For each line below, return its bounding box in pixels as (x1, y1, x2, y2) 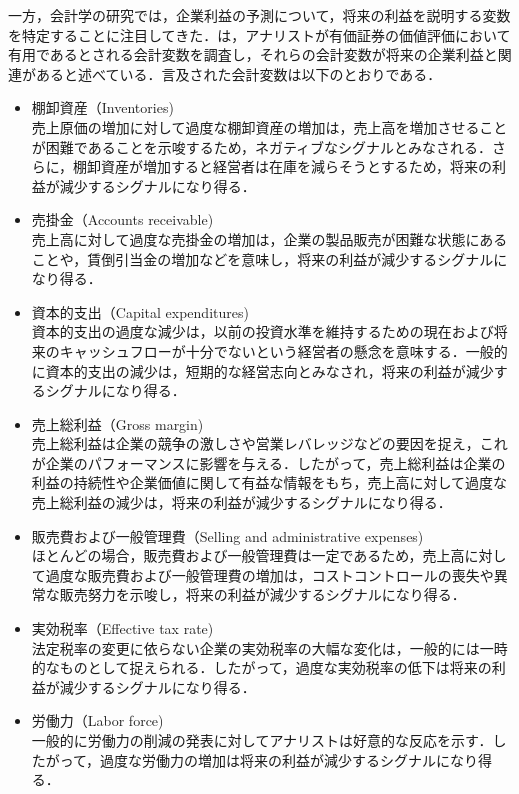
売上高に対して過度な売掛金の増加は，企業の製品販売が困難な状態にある (31, 228, 508, 249)
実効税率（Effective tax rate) (31, 618, 214, 639)
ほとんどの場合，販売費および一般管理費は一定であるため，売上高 (31, 545, 465, 566)
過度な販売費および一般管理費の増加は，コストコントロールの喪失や (45, 564, 494, 585)
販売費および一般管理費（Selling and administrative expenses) (31, 525, 424, 546)
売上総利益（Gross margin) (31, 413, 204, 434)
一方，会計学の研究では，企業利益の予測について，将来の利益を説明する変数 (8, 5, 511, 25)
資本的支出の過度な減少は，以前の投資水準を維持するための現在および (31, 321, 494, 342)
